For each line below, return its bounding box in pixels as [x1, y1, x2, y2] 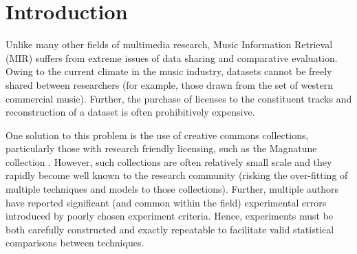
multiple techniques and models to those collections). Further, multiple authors [6, 182, 339, 196]
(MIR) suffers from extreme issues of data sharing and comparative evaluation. [6, 50, 338, 65]
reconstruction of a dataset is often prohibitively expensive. [6, 105, 255, 119]
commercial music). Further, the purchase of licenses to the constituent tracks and [6, 91, 352, 105]
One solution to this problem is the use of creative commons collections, [6, 127, 309, 142]
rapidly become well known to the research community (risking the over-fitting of [6, 168, 348, 182]
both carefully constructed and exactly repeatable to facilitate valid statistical [6, 222, 334, 236]
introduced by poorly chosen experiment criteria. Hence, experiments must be [6, 209, 334, 223]
